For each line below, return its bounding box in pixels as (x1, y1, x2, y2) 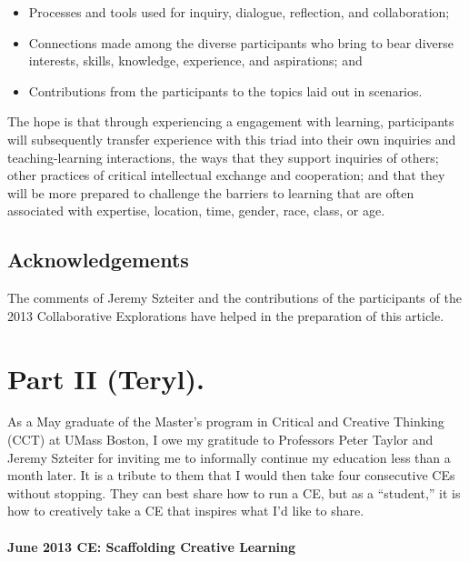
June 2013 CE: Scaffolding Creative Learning (7, 537, 296, 556)
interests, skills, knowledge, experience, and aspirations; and (28, 51, 363, 70)
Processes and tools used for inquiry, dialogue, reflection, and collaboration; (28, 3, 450, 21)
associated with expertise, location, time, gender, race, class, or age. (7, 201, 385, 220)
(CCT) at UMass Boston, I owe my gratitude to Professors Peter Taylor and (7, 430, 434, 449)
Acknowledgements (7, 246, 189, 274)
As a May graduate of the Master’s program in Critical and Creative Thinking (7, 412, 444, 431)
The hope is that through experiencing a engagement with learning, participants (7, 112, 454, 131)
